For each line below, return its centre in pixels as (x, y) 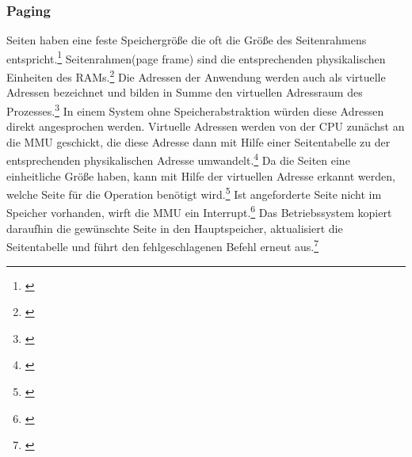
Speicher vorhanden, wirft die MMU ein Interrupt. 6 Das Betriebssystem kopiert (199, 211)
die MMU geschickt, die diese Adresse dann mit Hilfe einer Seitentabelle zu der (198, 141)
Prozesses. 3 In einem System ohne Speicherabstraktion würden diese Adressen (195, 109)
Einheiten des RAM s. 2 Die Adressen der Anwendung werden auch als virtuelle (196, 76)
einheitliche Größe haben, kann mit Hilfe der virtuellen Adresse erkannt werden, (201, 175)
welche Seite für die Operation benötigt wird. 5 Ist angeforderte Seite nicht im (194, 193)
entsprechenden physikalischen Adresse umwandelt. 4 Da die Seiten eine (178, 159)
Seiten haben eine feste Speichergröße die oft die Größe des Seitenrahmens (187, 40)
